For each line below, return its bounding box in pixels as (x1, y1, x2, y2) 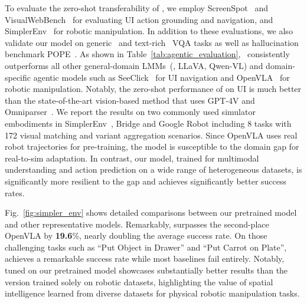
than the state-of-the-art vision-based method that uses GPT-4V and (5, 94, 255, 106)
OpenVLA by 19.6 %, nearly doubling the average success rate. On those (5, 229, 267, 242)
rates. (5, 186, 25, 199)
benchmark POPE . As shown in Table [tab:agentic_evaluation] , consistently (5, 48, 290, 60)
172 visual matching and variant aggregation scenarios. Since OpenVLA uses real (5, 129, 298, 141)
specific (5, 71, 31, 83)
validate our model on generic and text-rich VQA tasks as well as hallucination (5, 36, 299, 48)
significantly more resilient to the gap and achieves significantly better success (5, 174, 287, 187)
